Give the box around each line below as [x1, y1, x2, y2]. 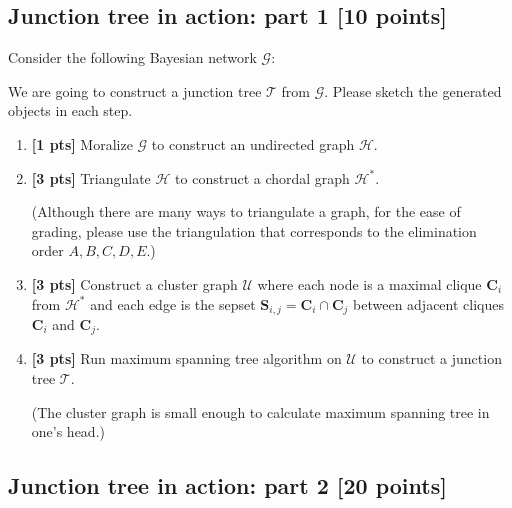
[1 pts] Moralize [31, 133, 133, 154]
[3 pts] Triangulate [31, 167, 151, 188]
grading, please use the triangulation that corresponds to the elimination [31, 220, 477, 241]
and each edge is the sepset [90, 293, 256, 314]
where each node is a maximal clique [257, 273, 482, 294]
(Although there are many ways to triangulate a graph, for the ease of [31, 201, 461, 222]
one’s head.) [31, 421, 105, 442]
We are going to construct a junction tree [8, 80, 262, 101]
